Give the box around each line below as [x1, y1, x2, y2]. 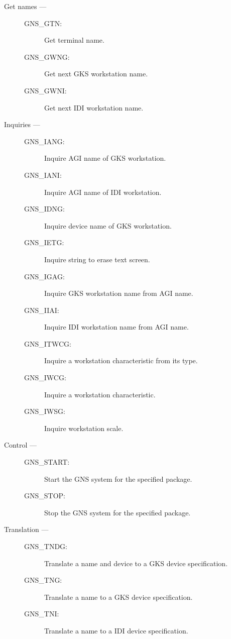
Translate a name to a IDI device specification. [44, 625, 188, 635]
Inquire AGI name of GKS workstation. [44, 153, 166, 163]
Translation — [4, 524, 49, 535]
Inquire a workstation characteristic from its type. [44, 355, 198, 366]
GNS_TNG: [24, 575, 62, 585]
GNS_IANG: [24, 136, 65, 146]
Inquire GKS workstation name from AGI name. [44, 288, 193, 298]
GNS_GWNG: [24, 51, 70, 62]
